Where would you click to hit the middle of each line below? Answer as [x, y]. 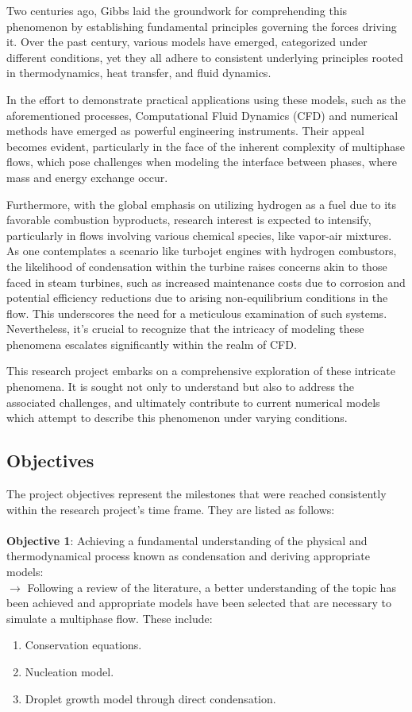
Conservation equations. [83, 645]
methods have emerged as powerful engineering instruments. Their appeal [185, 131]
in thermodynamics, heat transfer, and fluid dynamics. [139, 73]
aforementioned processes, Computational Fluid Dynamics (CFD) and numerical [202, 115]
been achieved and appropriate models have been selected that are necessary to [199, 603]
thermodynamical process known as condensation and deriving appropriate [188, 556]
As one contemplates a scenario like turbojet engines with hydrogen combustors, [202, 251]
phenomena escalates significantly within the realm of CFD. [152, 344]
